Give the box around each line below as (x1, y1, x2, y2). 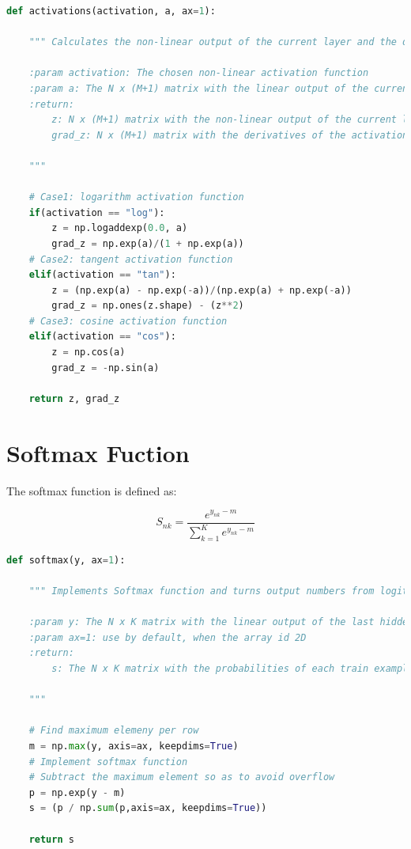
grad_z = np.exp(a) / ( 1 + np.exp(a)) (51, 237, 244, 249)
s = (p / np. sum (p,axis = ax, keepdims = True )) (28, 802, 267, 814)
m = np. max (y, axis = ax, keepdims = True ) (28, 740, 239, 752)
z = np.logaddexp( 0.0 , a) (51, 222, 188, 234)
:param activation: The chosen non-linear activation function (28, 67, 369, 79)
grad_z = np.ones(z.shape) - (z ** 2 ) (51, 300, 244, 312)
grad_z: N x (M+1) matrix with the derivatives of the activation (51, 129, 409, 141)
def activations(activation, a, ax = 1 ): (6, 6, 216, 17)
